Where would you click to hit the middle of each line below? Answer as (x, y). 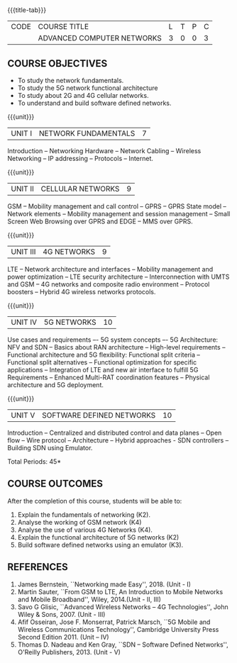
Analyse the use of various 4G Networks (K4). (85, 530)
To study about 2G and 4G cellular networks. (83, 95)
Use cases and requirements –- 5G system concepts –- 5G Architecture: (113, 340)
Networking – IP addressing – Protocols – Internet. (81, 158)
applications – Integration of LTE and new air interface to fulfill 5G (103, 370)
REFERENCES (38, 567)
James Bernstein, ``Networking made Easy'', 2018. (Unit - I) (104, 584)
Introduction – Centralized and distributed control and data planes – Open (115, 433)
